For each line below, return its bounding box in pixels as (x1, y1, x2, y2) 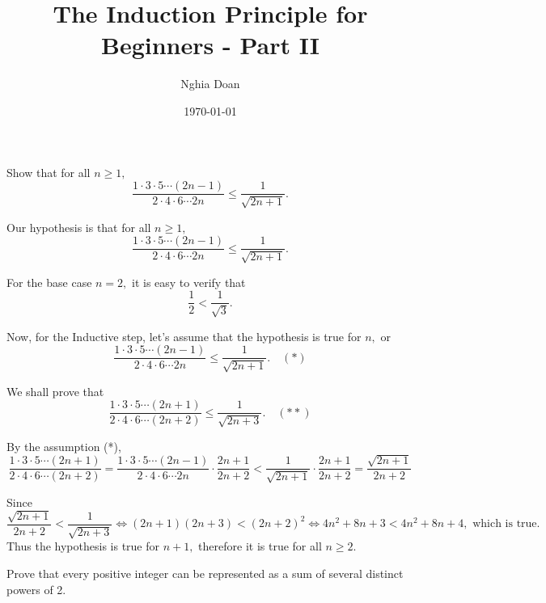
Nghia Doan (180, 75, 240, 92)
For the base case (6, 273, 92, 290)
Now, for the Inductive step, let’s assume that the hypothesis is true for (6, 327, 362, 344)
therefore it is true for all (198, 538, 322, 555)
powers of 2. (6, 580, 66, 597)
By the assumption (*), (6, 437, 121, 454)
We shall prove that (6, 382, 104, 399)
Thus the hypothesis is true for (6, 538, 159, 555)
